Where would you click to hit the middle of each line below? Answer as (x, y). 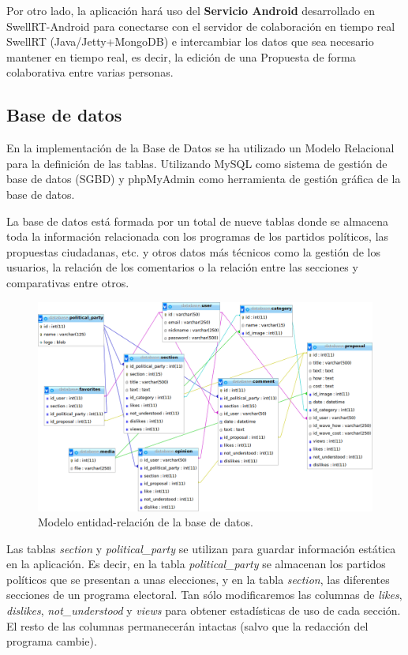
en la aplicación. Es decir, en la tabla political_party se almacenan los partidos (196, 564)
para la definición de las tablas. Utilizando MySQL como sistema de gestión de (197, 163)
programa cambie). (52, 641)
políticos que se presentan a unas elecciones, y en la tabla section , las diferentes (198, 579)
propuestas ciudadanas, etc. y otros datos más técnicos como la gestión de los (193, 251)
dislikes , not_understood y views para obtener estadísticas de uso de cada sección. (204, 610)
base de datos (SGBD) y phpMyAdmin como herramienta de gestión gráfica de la (204, 179)
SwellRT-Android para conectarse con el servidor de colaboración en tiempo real (201, 26)
